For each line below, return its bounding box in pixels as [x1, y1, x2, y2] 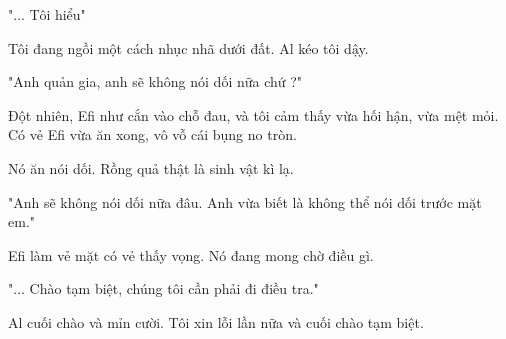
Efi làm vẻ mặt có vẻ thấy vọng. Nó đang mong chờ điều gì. [8, 244, 374, 265]
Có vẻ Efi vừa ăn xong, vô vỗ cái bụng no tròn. [8, 124, 297, 145]
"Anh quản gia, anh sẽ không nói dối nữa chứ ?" [8, 71, 303, 92]
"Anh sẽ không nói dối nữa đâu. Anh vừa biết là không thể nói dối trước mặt [8, 191, 482, 212]
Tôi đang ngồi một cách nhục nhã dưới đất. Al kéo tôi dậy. [8, 37, 369, 58]
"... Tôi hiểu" [8, 4, 86, 24]
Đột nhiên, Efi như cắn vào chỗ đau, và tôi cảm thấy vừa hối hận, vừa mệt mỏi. [8, 104, 499, 125]
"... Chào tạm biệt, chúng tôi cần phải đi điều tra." [8, 278, 319, 299]
